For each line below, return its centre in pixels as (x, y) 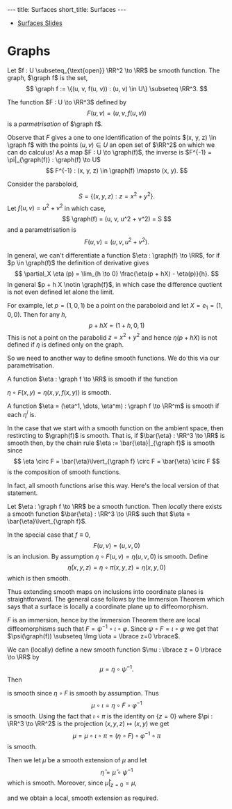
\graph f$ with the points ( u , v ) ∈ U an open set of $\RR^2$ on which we (111, 145)
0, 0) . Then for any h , (37, 314)
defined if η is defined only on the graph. (66, 345)
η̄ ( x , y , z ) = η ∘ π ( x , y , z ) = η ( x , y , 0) (117, 567)
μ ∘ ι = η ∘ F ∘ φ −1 (117, 705)
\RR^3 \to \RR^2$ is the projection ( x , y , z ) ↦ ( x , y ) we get (88, 723)
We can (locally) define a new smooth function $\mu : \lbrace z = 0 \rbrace (115, 650)
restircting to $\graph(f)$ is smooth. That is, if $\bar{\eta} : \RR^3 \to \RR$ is (116, 436)
